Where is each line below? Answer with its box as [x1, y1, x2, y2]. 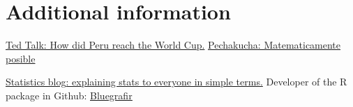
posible [6, 51, 36, 65]
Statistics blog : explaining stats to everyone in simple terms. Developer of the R [6, 74, 347, 89]
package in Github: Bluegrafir [6, 88, 133, 102]
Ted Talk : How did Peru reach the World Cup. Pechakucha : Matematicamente [6, 38, 341, 52]
